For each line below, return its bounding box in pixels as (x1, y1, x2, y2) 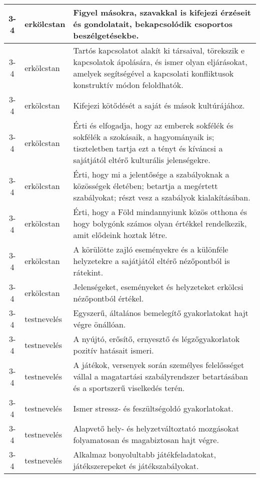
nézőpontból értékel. (73, 292, 144, 304)
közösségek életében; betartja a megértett (73, 180, 218, 191)
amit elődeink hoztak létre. (73, 229, 167, 240)
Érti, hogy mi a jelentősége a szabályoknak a (73, 168, 229, 180)
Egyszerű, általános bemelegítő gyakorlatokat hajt (73, 307, 248, 318)
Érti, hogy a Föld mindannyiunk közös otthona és (73, 206, 247, 217)
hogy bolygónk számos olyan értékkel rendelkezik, (73, 217, 247, 229)
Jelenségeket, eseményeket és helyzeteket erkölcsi (73, 281, 243, 292)
